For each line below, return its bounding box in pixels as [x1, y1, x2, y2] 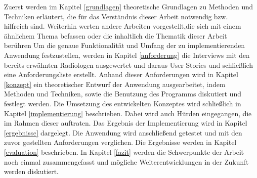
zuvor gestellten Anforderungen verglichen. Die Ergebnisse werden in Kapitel [4, 137, 237, 147]
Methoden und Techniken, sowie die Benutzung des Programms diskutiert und [4, 89, 241, 99]
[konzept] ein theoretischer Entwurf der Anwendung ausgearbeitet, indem [4, 79, 225, 89]
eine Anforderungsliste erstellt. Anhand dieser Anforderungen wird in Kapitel [4, 69, 238, 80]
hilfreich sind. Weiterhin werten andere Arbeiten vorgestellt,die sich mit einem [4, 21, 241, 31]
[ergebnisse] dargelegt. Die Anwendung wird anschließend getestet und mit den [4, 127, 242, 137]
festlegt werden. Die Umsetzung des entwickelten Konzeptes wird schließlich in [4, 98, 241, 108]
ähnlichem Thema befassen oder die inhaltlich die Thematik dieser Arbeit [4, 30, 227, 41]
